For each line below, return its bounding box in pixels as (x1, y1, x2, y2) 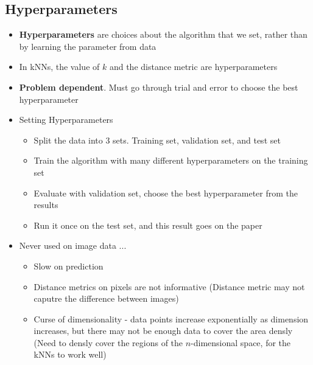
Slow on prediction (33, 259, 104, 272)
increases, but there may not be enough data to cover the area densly (33, 324, 293, 337)
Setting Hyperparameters (19, 113, 113, 126)
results (33, 198, 58, 211)
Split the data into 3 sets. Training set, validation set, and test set (33, 133, 281, 146)
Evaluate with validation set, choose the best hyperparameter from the (33, 186, 298, 199)
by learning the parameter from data (19, 40, 156, 52)
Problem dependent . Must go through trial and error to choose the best (19, 80, 298, 93)
